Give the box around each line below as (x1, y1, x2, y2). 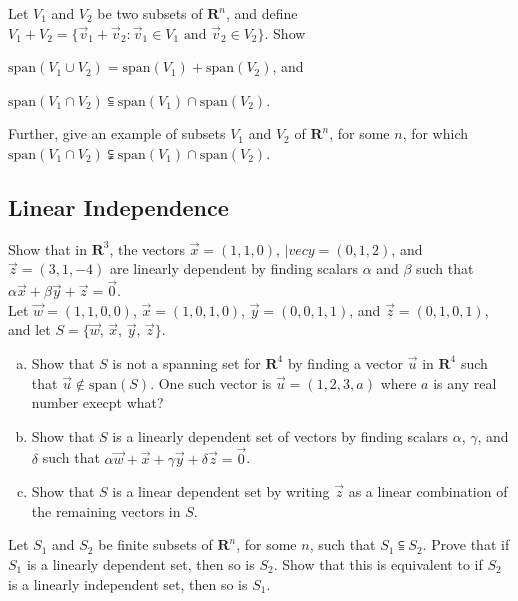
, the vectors (109, 238, 185, 259)
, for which (402, 123, 469, 144)
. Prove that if (422, 534, 510, 555)
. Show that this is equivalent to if (273, 553, 483, 574)
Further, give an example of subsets (8, 123, 226, 144)
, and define (226, 3, 298, 23)
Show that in (8, 238, 87, 259)
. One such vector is (150, 372, 272, 393)
